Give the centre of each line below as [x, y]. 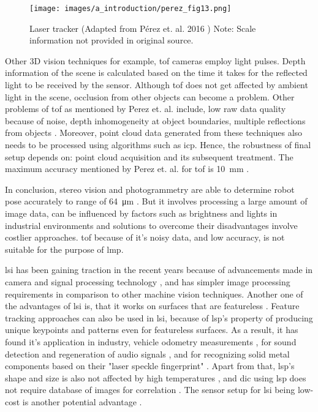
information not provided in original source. [112, 40]
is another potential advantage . [82, 401]
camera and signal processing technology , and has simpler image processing [148, 281]
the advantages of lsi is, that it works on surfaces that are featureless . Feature [152, 306]
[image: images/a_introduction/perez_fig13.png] [131, 9]
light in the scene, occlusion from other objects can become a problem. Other [150, 96]
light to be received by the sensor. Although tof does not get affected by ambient [157, 85]
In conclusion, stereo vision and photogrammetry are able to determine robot [150, 189]
